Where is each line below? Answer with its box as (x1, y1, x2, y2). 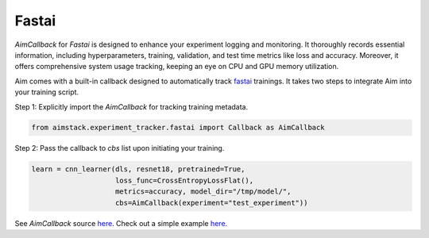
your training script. (14, 87, 79, 97)
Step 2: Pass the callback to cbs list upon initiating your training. (14, 144, 225, 153)
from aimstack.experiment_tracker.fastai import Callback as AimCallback (31, 123, 325, 132)
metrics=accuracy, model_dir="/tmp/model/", (115, 187, 292, 196)
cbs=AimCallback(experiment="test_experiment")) (115, 198, 308, 207)
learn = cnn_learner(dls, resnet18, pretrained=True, (31, 165, 245, 174)
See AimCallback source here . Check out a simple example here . (14, 218, 228, 228)
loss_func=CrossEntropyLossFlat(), (115, 175, 254, 185)
